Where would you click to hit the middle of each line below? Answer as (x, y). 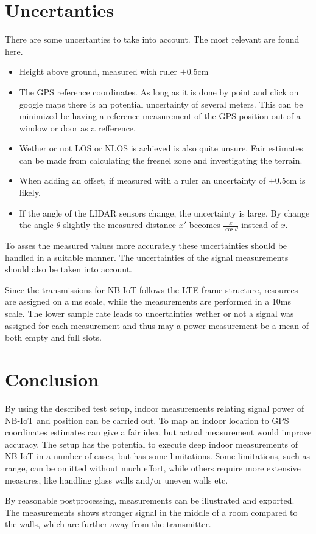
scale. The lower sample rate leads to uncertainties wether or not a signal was (149, 314)
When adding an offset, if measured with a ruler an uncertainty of (142, 180)
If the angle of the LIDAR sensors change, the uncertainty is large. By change (164, 213)
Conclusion (52, 379)
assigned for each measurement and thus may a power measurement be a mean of (157, 325)
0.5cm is (290, 180)
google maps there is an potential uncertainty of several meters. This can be (161, 104)
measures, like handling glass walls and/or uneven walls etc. (117, 480)
